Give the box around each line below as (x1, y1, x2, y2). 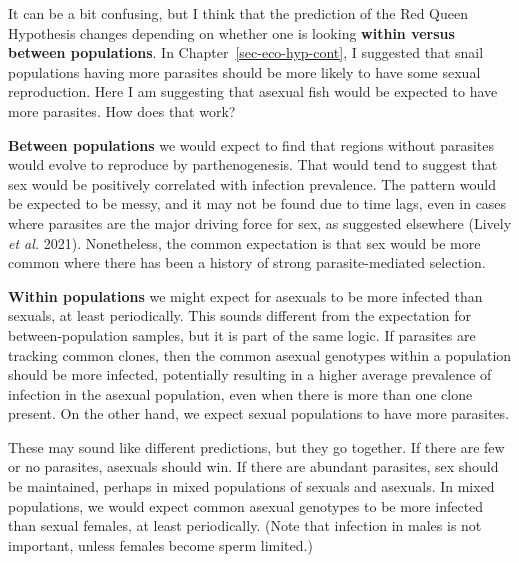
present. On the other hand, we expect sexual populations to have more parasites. (8, 403, 510, 424)
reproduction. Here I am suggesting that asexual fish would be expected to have (8, 81, 498, 102)
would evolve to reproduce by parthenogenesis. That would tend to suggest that (8, 154, 498, 175)
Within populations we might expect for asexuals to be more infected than (8, 285, 483, 306)
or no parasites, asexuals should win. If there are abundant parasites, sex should (8, 456, 499, 477)
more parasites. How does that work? (8, 100, 236, 121)
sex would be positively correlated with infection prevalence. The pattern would (8, 173, 496, 194)
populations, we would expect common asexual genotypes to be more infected (8, 495, 484, 516)
